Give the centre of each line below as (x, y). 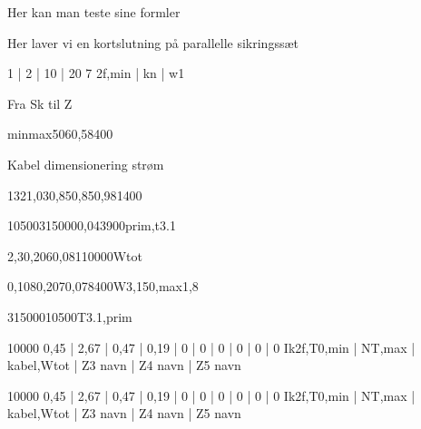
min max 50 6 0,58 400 (60, 134)
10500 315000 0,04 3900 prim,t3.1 (92, 225)
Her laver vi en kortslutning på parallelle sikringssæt (153, 42)
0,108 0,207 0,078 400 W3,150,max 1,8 (103, 286)
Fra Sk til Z (40, 103)
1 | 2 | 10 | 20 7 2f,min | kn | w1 (96, 73)
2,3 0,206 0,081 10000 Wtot (75, 255)
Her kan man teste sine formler (94, 12)
